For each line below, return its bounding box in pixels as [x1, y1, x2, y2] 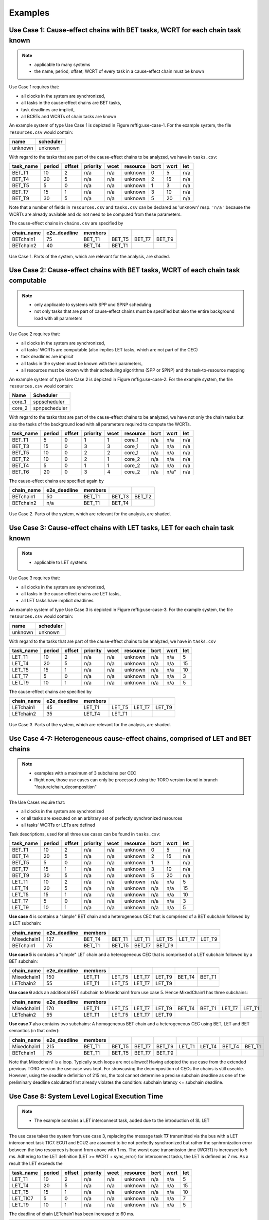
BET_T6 [12, 468, 29, 475]
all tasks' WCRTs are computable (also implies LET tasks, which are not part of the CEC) [21, 346, 198, 352]
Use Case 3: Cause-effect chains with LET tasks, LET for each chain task [9, 524, 234, 532]
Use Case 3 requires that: [9, 575, 60, 581]
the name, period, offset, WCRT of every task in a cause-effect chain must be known [34, 68, 204, 74]
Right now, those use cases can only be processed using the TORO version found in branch [34, 777, 218, 783]
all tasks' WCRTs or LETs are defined [21, 822, 95, 828]
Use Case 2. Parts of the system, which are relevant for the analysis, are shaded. [9, 511, 171, 517]
